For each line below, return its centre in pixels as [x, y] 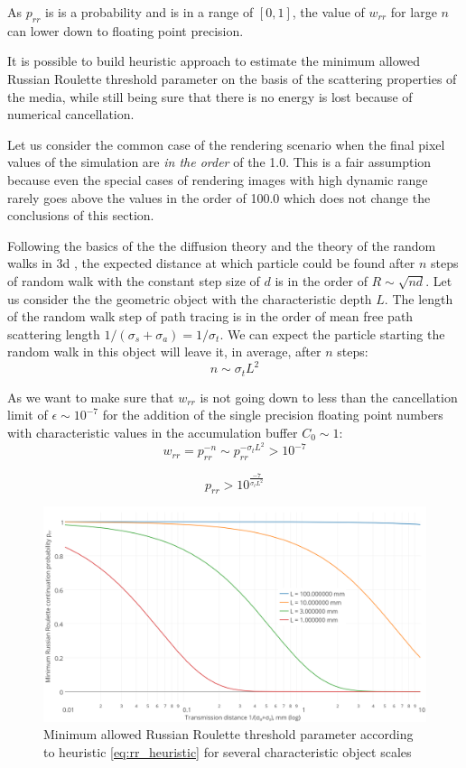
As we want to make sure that [91, 397]
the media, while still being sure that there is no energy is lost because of [210, 96]
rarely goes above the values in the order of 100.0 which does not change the [219, 197]
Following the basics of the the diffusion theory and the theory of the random [222, 245]
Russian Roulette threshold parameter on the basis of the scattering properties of [232, 78]
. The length [419, 298]
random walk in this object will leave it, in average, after [164, 352]
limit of [28, 415]
